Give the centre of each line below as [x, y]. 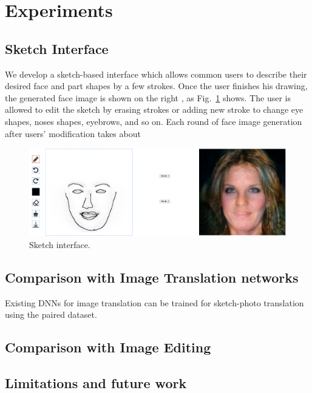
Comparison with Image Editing [108, 347]
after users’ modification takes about [73, 133]
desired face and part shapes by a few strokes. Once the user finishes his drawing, [156, 86]
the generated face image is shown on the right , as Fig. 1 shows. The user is [148, 97]
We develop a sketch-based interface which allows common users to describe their [156, 74]
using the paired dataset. [51, 314]
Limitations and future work [96, 382]
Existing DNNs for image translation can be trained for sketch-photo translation [154, 302]
